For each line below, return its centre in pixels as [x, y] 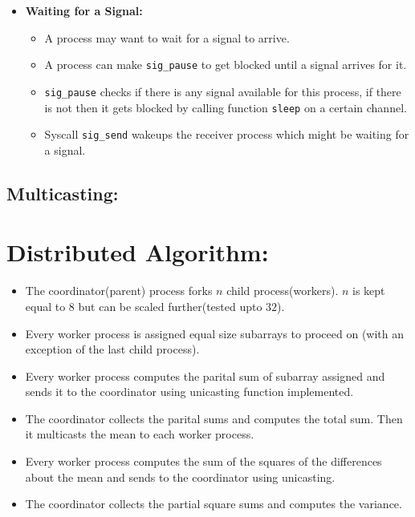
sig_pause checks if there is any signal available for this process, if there [223, 91]
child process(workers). [283, 291]
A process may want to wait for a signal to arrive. [167, 37]
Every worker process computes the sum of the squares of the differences [203, 461]
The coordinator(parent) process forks [119, 291]
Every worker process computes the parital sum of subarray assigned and [205, 376]
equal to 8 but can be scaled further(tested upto [144, 306]
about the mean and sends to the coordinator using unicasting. [180, 477]
